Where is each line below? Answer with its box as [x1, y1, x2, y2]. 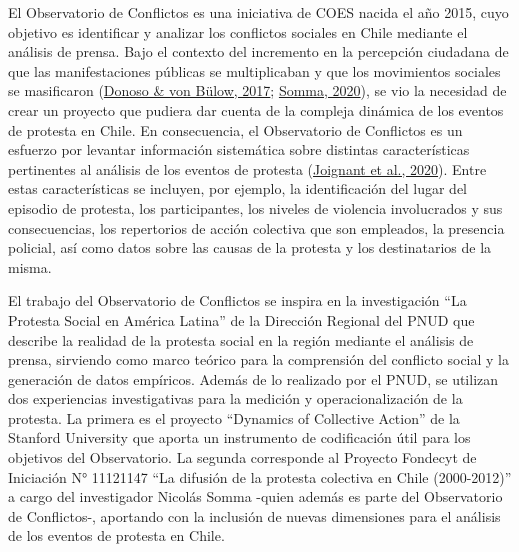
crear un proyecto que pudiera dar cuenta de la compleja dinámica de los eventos [8, 99, 504, 120]
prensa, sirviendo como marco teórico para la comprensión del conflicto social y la [8, 349, 510, 370]
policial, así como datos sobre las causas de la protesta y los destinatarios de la [8, 237, 492, 258]
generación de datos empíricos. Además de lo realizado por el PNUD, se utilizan [8, 368, 499, 389]
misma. [8, 256, 52, 277]
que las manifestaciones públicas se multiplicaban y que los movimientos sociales [8, 60, 501, 81]
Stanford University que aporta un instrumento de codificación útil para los [8, 427, 471, 448]
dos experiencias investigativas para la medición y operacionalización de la [8, 388, 463, 409]
